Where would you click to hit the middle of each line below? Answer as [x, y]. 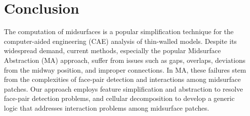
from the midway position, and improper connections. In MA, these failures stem [125, 69]
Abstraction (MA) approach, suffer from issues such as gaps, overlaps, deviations [125, 60]
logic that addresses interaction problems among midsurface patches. [107, 107]
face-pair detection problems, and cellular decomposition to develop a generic [119, 98]
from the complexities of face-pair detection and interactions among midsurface [122, 79]
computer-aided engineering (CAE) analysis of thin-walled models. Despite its [120, 41]
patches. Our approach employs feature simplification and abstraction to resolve [124, 88]
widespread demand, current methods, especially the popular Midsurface [113, 50]
